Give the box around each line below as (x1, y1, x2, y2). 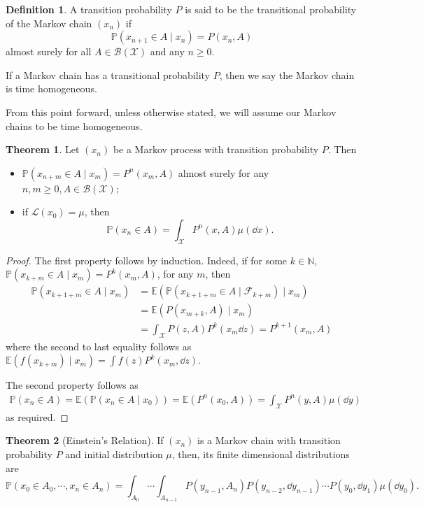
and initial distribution (65, 446, 163, 461)
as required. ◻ (6, 409, 69, 424)
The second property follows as (6, 378, 139, 392)
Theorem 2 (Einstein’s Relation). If (6, 433, 164, 448)
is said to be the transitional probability (185, 2, 357, 16)
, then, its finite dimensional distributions (171, 446, 350, 461)
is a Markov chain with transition (197, 433, 341, 448)
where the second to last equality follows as (6, 338, 192, 353)
